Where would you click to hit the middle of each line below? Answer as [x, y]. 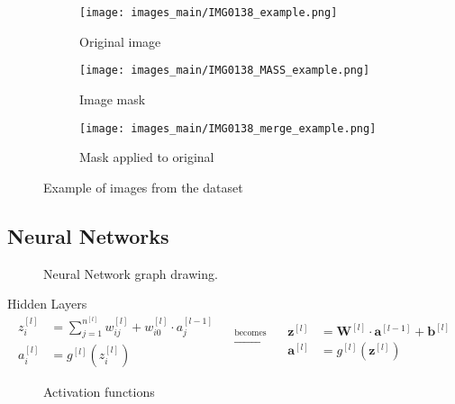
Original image [120, 41]
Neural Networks [88, 235]
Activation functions [99, 392]
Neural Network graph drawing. [131, 273]
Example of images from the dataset [143, 187]
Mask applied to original [147, 157]
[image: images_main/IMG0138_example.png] [209, 13]
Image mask [113, 99]
